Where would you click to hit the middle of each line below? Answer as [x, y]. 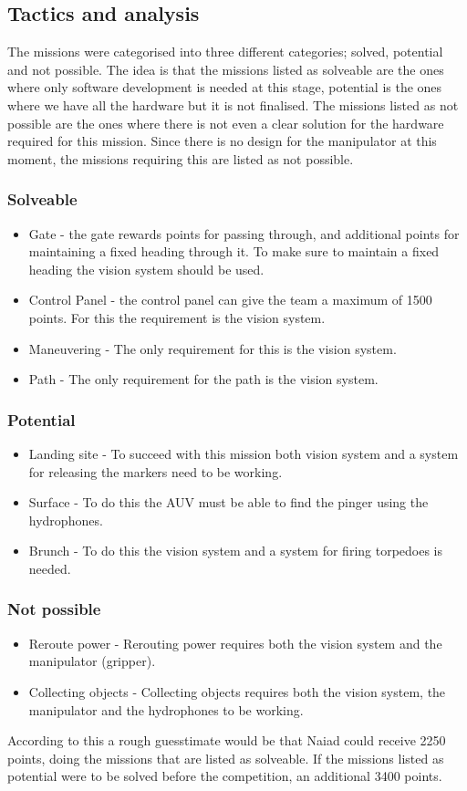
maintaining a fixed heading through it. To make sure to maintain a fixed [234, 251]
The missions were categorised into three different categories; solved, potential [225, 52]
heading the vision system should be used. [146, 269]
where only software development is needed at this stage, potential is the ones [225, 87]
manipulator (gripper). [92, 661]
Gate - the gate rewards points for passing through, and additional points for [244, 233]
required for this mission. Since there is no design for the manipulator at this [222, 141]
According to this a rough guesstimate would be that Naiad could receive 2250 [227, 740]
